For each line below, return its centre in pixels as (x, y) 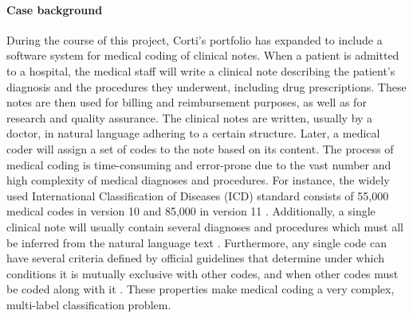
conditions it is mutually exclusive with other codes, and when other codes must (203, 273)
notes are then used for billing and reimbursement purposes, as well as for (187, 102)
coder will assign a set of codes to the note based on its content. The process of (200, 148)
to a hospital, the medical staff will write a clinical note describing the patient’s (201, 70)
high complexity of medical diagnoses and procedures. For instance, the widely (198, 180)
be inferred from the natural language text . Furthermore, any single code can (197, 242)
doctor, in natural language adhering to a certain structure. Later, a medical (193, 133)
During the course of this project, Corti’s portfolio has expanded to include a (195, 39)
